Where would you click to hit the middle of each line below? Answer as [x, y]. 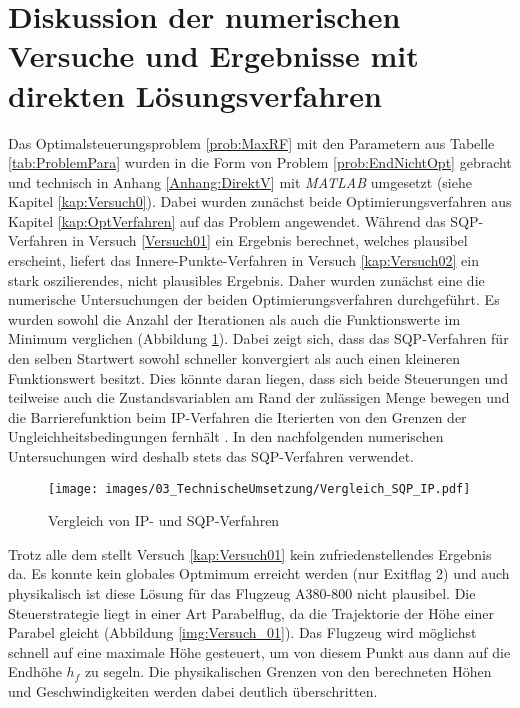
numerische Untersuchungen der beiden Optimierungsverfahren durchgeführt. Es [254, 299]
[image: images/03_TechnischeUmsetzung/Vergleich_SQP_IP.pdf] [259, 488]
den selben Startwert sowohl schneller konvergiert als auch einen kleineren [234, 358]
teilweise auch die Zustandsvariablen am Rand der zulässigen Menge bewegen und [259, 397]
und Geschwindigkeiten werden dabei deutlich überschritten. [193, 691]
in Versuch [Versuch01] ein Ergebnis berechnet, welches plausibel [270, 240]
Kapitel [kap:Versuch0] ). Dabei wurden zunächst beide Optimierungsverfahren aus [260, 201]
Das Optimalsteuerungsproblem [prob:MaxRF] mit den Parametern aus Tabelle [251, 142]
